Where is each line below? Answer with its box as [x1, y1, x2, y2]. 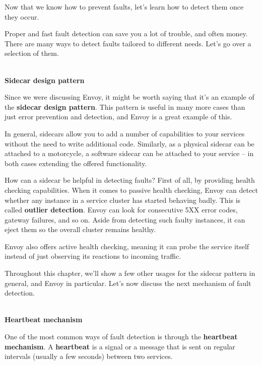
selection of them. [5, 48, 59, 58]
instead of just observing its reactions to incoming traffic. [5, 251, 181, 261]
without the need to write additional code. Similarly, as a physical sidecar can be [5, 138, 254, 149]
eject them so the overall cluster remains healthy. [5, 224, 156, 235]
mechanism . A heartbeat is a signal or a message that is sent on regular [5, 341, 235, 351]
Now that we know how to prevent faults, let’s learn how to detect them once [5, 2, 244, 12]
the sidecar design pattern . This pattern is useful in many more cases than [5, 101, 245, 112]
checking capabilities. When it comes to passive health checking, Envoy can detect [5, 184, 258, 195]
